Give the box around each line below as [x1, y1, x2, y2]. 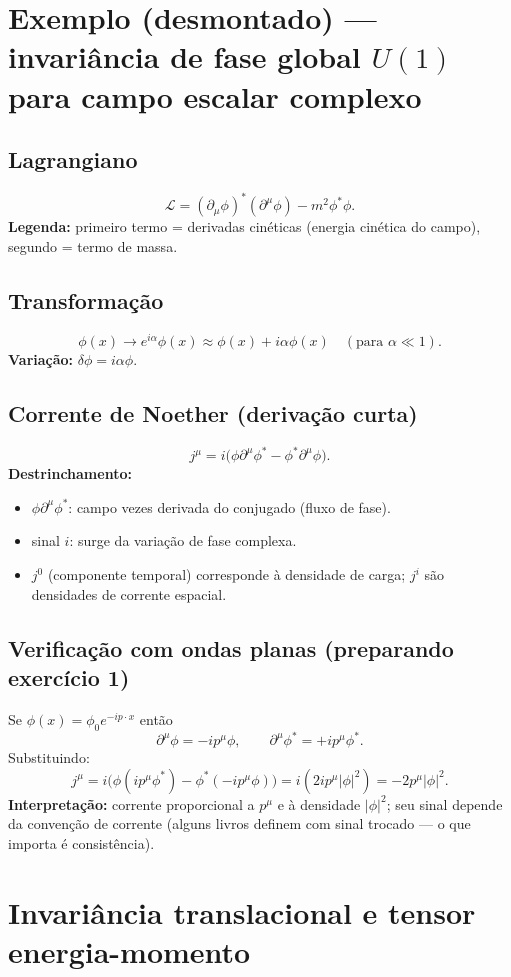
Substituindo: [8, 747, 90, 768]
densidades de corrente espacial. [31, 583, 227, 604]
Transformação [8, 285, 164, 316]
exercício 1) [8, 661, 130, 692]
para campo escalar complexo [8, 75, 422, 116]
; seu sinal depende [386, 793, 503, 814]
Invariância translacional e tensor [8, 891, 476, 932]
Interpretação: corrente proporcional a [8, 793, 255, 814]
